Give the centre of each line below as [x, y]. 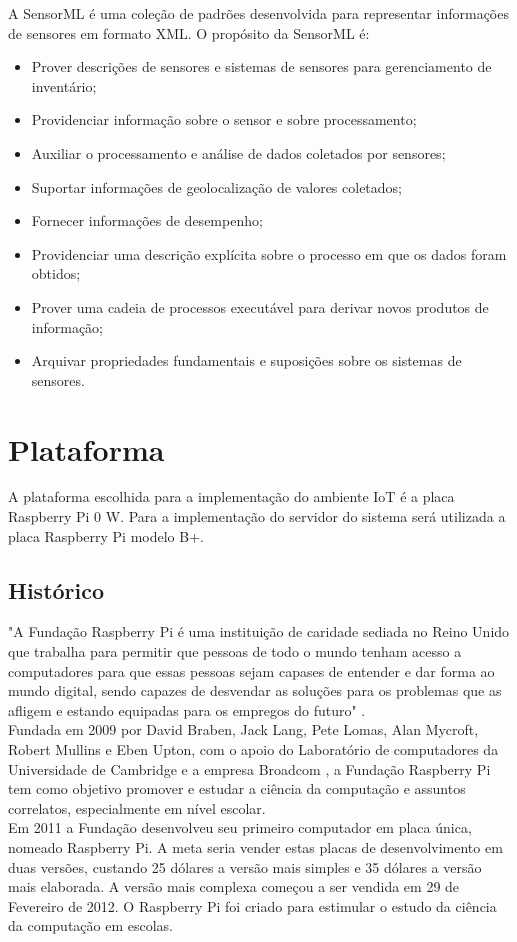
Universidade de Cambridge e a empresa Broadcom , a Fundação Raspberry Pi [249, 768]
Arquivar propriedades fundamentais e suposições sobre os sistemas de [246, 360]
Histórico [56, 589]
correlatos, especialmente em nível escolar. [137, 807]
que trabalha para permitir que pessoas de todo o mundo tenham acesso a [235, 651]
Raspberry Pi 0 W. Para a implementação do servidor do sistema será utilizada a [257, 516]
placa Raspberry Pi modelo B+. [106, 535]
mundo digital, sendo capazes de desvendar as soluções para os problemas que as [255, 690]
